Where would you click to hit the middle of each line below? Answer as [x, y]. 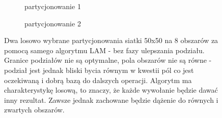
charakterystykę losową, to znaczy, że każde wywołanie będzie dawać [111, 90]
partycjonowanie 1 [53, 6]
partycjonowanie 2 [53, 23]
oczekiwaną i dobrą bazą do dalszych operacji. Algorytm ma [98, 80]
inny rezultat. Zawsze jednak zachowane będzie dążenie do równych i [111, 100]
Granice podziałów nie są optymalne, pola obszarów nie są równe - [108, 60]
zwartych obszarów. [34, 110]
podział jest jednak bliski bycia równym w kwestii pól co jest [99, 70]
